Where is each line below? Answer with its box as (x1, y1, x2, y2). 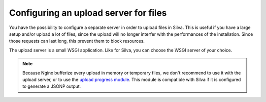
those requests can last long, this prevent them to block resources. (9, 38, 145, 44)
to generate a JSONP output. (22, 83, 81, 89)
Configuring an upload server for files (9, 7, 167, 18)
